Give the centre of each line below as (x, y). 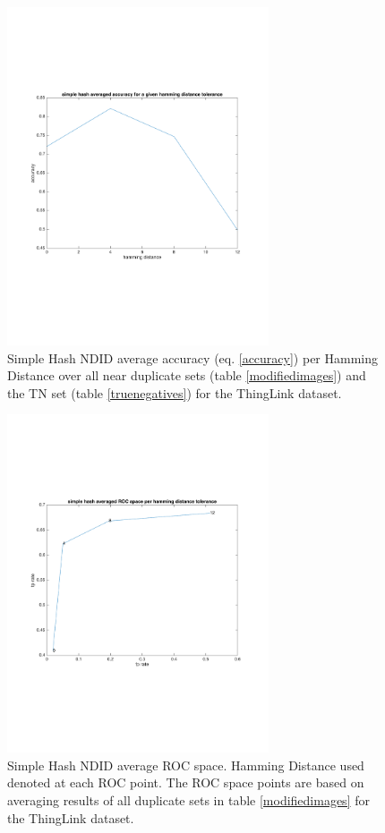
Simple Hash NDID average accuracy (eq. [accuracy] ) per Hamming (192, 357)
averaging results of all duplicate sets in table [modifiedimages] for (188, 800)
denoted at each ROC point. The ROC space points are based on (186, 782)
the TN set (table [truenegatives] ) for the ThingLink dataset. (175, 392)
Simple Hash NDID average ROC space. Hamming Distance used (186, 765)
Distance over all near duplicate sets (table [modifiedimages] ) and (187, 375)
